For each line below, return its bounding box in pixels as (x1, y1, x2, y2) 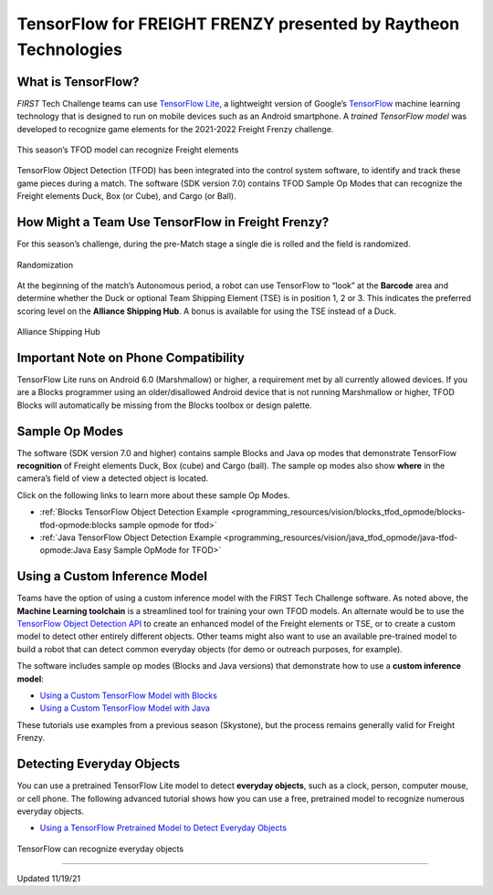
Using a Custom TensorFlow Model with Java (39, 702, 210, 713)
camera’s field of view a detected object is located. (16, 473, 209, 484)
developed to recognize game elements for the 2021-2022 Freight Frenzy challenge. (16, 123, 334, 134)
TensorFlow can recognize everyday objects (16, 843, 184, 854)
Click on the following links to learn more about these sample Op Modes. (16, 489, 290, 501)
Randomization (16, 259, 73, 270)
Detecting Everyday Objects (16, 756, 181, 772)
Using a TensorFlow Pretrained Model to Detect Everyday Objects (39, 822, 288, 834)
